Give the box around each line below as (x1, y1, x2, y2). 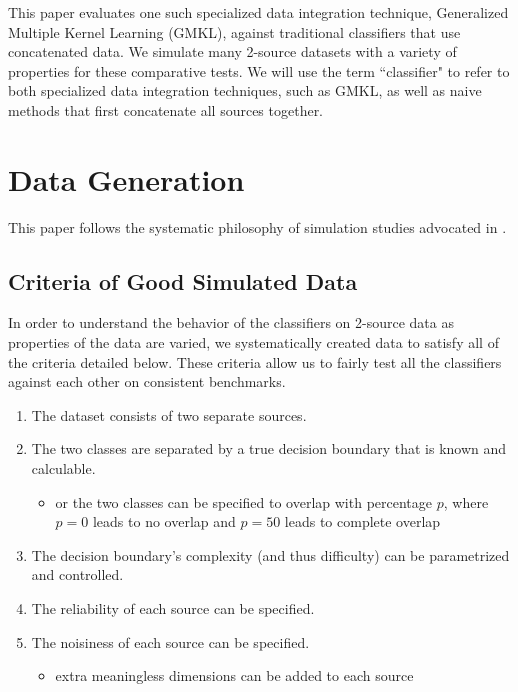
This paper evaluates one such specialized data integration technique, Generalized (8, 2, 509, 22)
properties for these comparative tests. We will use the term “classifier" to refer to (8, 60, 510, 81)
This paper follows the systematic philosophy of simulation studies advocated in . (8, 216, 507, 237)
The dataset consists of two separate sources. (31, 404, 307, 425)
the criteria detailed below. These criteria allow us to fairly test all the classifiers (8, 351, 502, 372)
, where (443, 491, 489, 512)
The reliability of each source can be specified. (31, 598, 315, 619)
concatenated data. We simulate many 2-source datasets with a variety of (8, 41, 457, 62)
